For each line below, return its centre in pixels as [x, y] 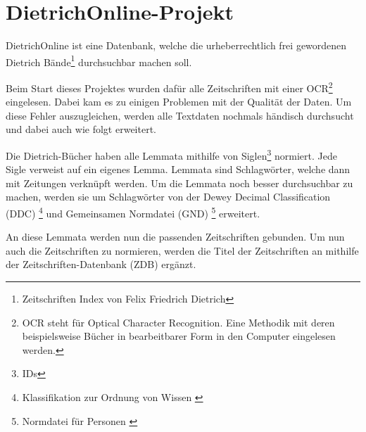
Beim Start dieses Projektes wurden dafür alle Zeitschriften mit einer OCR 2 [169, 87]
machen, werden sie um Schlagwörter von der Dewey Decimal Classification [168, 197]
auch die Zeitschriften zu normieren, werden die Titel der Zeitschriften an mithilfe [182, 250]
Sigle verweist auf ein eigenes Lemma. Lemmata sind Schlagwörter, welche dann [178, 169]
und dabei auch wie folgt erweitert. [81, 129]
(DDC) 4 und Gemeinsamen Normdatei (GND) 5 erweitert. [133, 212]
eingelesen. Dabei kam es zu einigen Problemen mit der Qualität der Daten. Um [179, 102]
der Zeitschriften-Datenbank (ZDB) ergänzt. [101, 264]
